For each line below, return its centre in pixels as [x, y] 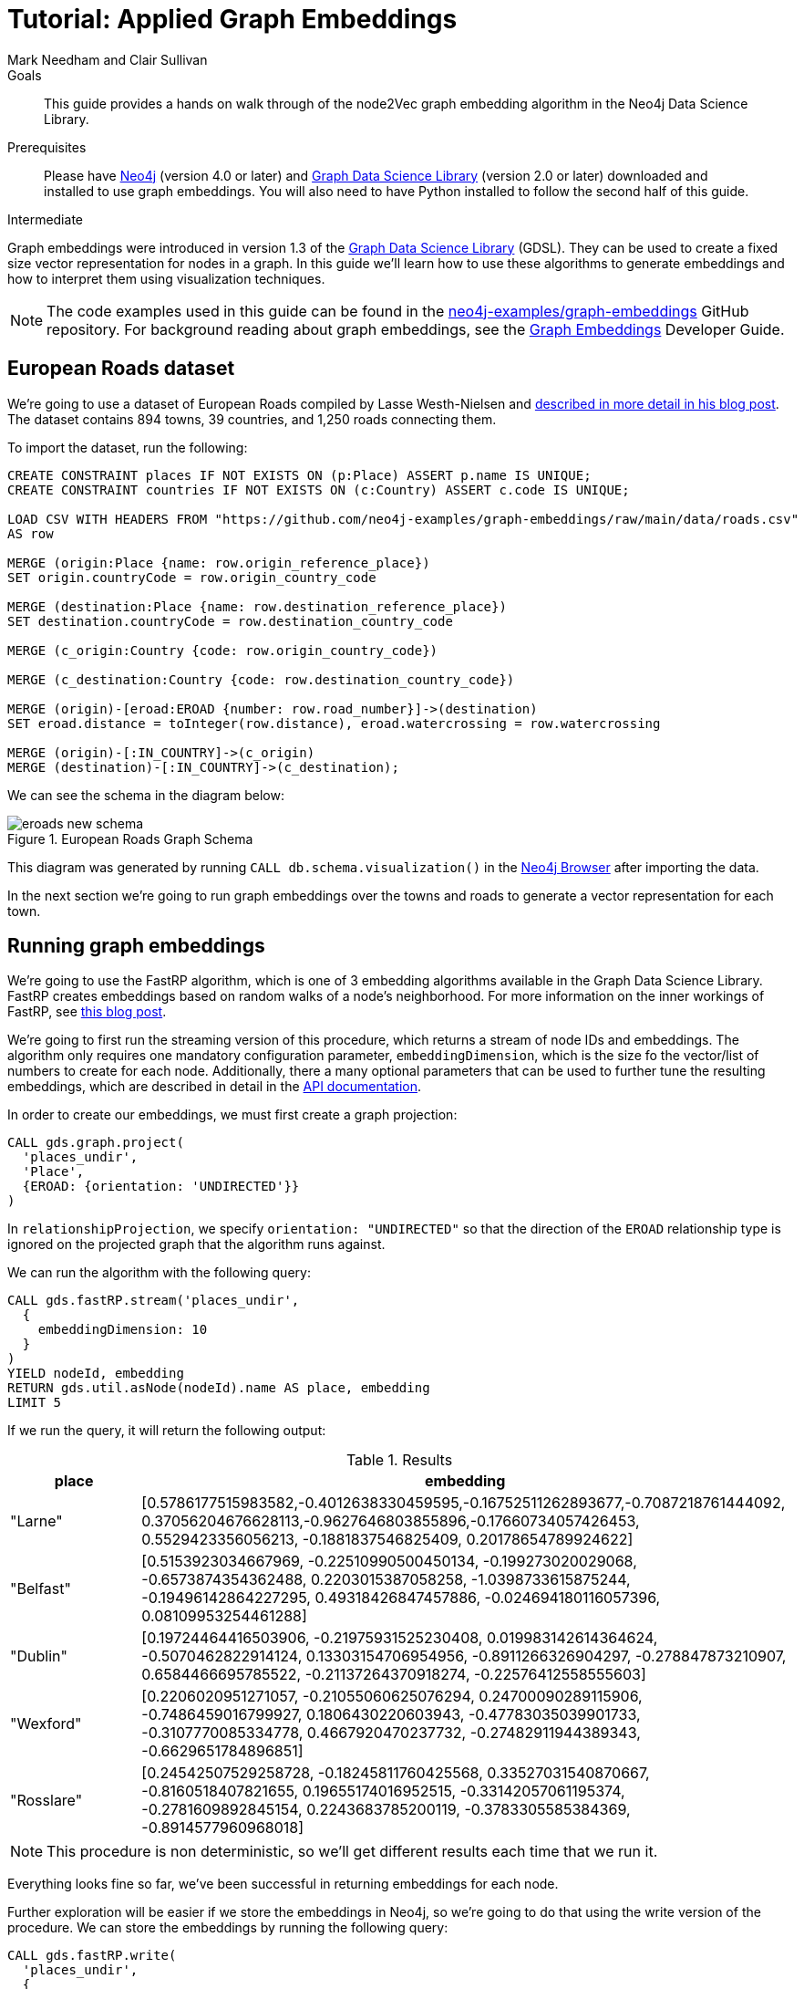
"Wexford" [46, 1724]
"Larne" [36, 1521]
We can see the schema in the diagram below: [146, 795]
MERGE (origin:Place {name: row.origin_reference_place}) [219, 562]
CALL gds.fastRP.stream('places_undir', [154, 1301]
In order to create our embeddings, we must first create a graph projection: [232, 1115]
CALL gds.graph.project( [96, 1143]
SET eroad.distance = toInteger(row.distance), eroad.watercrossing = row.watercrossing [334, 723]
